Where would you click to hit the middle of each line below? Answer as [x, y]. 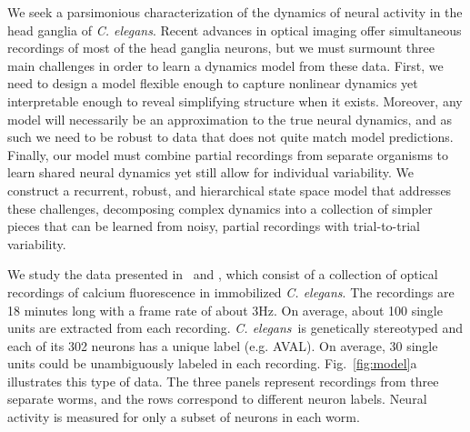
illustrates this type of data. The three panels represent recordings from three [223, 381]
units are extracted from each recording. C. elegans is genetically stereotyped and [235, 328]
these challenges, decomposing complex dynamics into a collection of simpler [220, 208]
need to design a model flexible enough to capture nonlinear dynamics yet [213, 83]
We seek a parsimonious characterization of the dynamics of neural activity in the [235, 12]
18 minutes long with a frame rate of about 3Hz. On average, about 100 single [225, 310]
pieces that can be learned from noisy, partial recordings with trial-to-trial [214, 226]
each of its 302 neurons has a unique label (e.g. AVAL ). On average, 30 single [223, 345]
